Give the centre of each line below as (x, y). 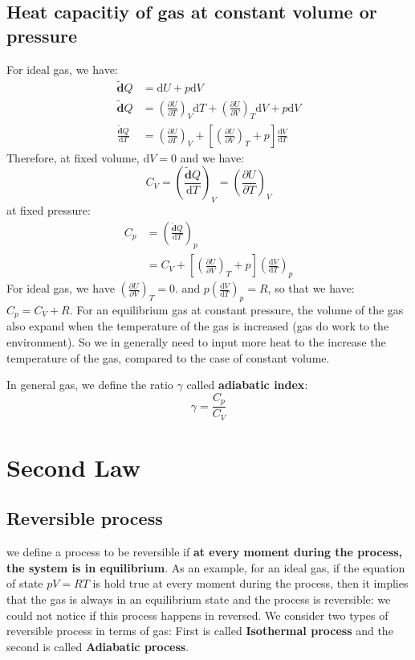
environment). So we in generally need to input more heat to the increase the (196, 342)
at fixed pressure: (49, 209)
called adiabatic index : (247, 385)
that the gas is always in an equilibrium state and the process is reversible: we (199, 599)
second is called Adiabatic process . (98, 646)
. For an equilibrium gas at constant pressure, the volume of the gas (236, 309)
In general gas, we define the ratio (90, 385)
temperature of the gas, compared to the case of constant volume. (168, 357)
